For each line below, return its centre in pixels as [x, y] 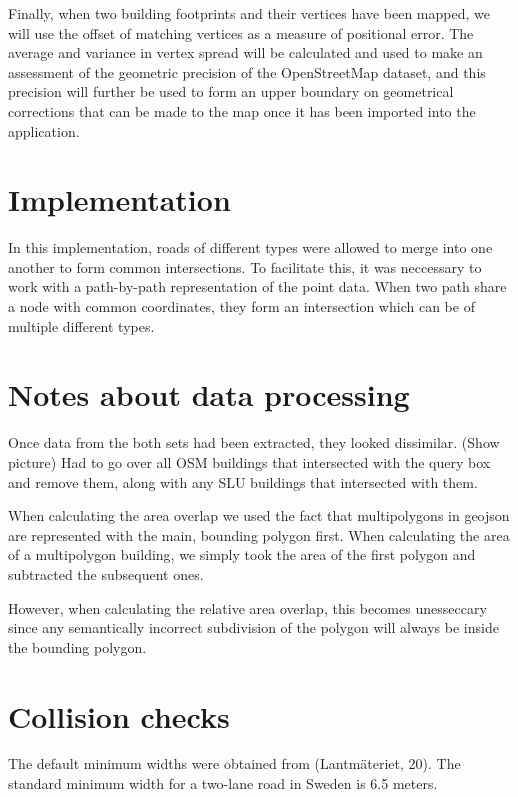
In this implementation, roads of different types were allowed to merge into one [250, 247]
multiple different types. [81, 325]
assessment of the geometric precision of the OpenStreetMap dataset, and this [247, 71]
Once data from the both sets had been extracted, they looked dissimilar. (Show [254, 442]
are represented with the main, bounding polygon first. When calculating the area [259, 534]
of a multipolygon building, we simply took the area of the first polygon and [242, 554]
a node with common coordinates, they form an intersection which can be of [241, 306]
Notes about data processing [209, 394]
